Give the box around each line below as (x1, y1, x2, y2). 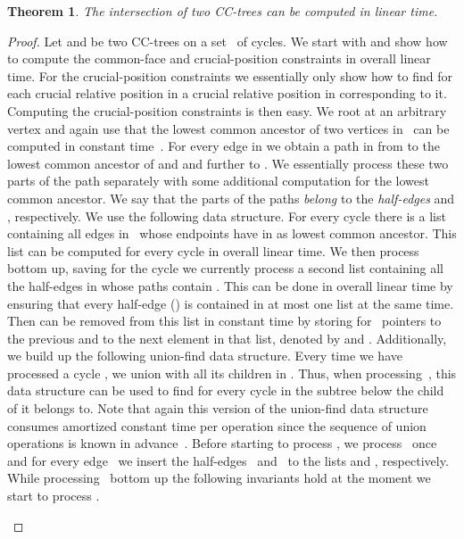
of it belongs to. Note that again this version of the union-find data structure (7, 399, 428, 418)
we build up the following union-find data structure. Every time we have (7, 346, 402, 365)
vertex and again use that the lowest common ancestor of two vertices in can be (7, 119, 450, 137)
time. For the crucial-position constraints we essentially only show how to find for (7, 66, 452, 85)
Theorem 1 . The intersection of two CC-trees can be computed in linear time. (7, 2, 438, 20)
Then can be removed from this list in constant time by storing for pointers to (7, 311, 442, 330)
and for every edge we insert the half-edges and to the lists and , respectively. (7, 451, 449, 469)
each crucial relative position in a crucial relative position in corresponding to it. (7, 84, 447, 103)
